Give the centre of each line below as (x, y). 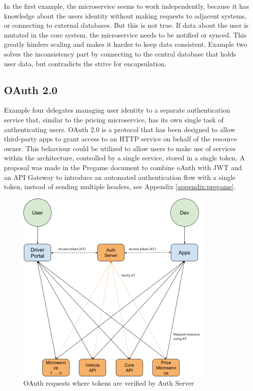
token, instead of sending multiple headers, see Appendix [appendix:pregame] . (120, 186)
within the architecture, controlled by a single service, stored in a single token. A (125, 158)
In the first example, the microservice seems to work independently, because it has (126, 6)
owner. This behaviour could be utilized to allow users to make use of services (120, 148)
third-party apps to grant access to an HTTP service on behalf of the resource (121, 139)
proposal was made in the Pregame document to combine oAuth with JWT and (123, 167)
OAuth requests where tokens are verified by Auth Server (109, 383)
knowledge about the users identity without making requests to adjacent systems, (125, 15)
